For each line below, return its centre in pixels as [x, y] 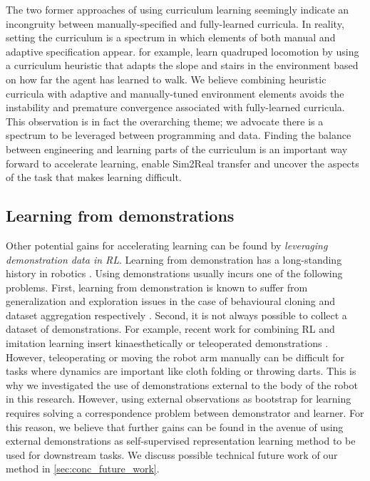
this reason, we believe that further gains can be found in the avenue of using [175, 426]
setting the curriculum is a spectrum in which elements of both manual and [171, 37]
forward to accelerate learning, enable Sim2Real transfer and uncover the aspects [183, 163]
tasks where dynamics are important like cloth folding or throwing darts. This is [181, 371]
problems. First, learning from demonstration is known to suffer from [157, 287]
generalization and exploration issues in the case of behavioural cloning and [171, 301]
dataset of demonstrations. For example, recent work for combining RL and [170, 329]
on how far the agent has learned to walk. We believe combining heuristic [166, 79]
